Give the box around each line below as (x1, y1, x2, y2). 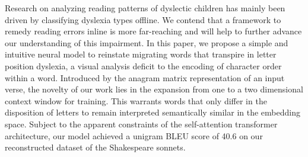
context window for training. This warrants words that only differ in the (5, 94, 267, 107)
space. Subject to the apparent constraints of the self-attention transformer (5, 117, 278, 130)
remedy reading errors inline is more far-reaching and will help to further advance (5, 25, 302, 37)
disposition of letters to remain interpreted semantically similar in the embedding (5, 106, 300, 118)
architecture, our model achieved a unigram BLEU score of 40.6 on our (5, 129, 263, 142)
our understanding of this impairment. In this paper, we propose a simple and (5, 36, 288, 49)
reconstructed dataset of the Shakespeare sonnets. (5, 141, 186, 153)
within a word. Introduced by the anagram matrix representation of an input (5, 71, 285, 84)
